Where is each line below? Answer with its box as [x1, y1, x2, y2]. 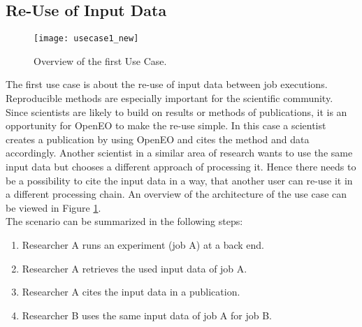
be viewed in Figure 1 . [6, 200, 101, 215]
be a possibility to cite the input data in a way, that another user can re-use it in [6, 173, 353, 187]
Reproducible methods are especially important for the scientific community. [6, 91, 333, 106]
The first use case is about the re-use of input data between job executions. [6, 77, 328, 92]
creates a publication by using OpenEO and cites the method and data [6, 131, 310, 146]
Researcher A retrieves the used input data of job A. [22, 261, 247, 275]
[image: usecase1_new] [34, 34, 139, 44]
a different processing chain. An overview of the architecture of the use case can [6, 187, 347, 201]
